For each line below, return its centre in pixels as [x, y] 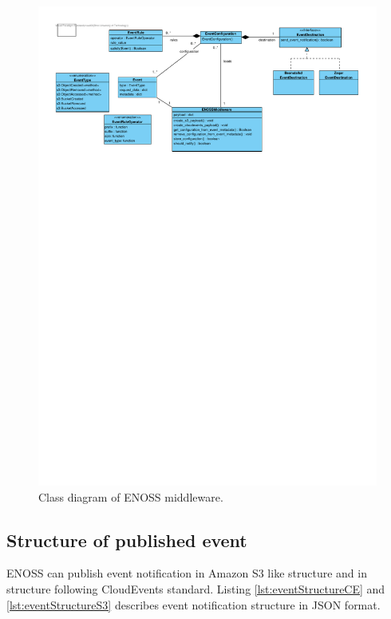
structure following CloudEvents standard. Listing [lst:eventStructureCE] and [196, 588]
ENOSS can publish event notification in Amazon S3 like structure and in [187, 573]
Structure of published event [127, 540]
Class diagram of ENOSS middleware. [131, 496]
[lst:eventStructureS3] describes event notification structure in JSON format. [194, 604]
